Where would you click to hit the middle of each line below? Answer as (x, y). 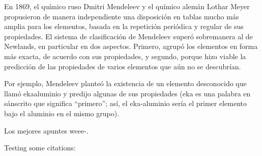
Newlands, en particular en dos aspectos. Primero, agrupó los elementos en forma (131, 46)
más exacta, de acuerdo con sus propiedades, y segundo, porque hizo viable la (125, 56)
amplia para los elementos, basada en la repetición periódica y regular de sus (124, 26)
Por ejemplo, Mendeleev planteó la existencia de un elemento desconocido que (125, 83)
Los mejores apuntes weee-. (46, 130)
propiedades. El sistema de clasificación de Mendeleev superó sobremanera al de (128, 36)
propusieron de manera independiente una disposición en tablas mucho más (122, 16)
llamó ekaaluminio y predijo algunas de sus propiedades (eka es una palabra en (127, 93)
